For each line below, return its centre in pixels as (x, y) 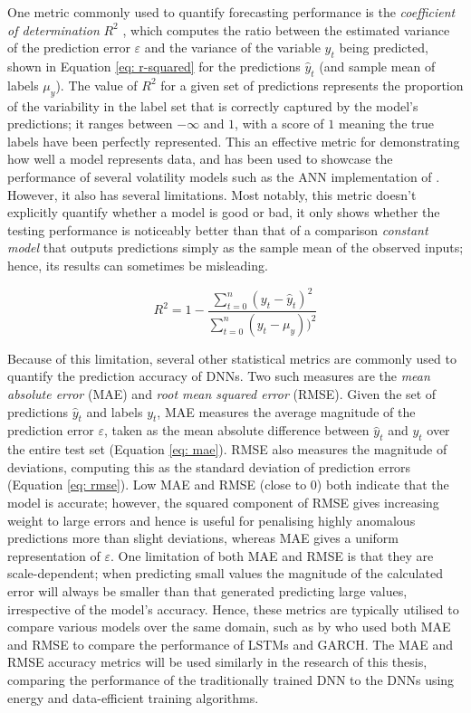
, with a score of (279, 124)
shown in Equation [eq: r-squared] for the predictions (154, 66)
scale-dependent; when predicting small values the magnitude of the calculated (225, 573)
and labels (115, 411)
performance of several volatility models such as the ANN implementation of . (224, 176)
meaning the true (386, 124)
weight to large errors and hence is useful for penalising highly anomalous (211, 520)
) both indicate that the (383, 485)
